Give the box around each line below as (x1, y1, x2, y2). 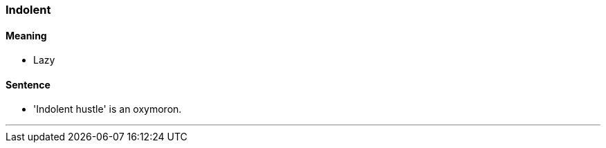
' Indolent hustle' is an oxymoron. (33, 103, 182, 115)
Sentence (6, 78, 50, 91)
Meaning (6, 29, 47, 41)
